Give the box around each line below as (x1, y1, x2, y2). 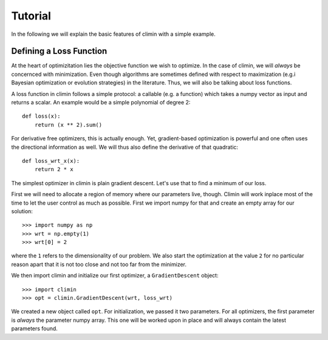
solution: (11, 207, 33, 215)
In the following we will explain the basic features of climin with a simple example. (11, 30, 216, 38)
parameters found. (11, 325, 58, 332)
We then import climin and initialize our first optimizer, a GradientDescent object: (11, 272, 219, 279)
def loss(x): (22, 113, 61, 120)
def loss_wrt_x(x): (22, 157, 80, 164)
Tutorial (11, 9, 52, 22)
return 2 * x (34, 166, 73, 173)
